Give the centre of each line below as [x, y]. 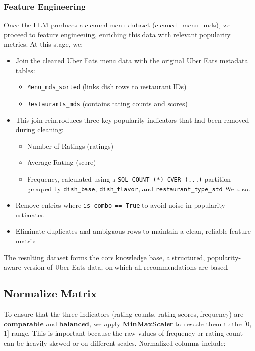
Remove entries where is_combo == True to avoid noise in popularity [120, 205]
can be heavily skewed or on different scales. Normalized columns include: [115, 342]
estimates [29, 214]
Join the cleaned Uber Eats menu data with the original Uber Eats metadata [132, 60]
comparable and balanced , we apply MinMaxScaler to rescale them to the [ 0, [128, 323]
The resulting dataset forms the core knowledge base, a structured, [105, 257]
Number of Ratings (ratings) [70, 146]
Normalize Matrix [51, 293]
